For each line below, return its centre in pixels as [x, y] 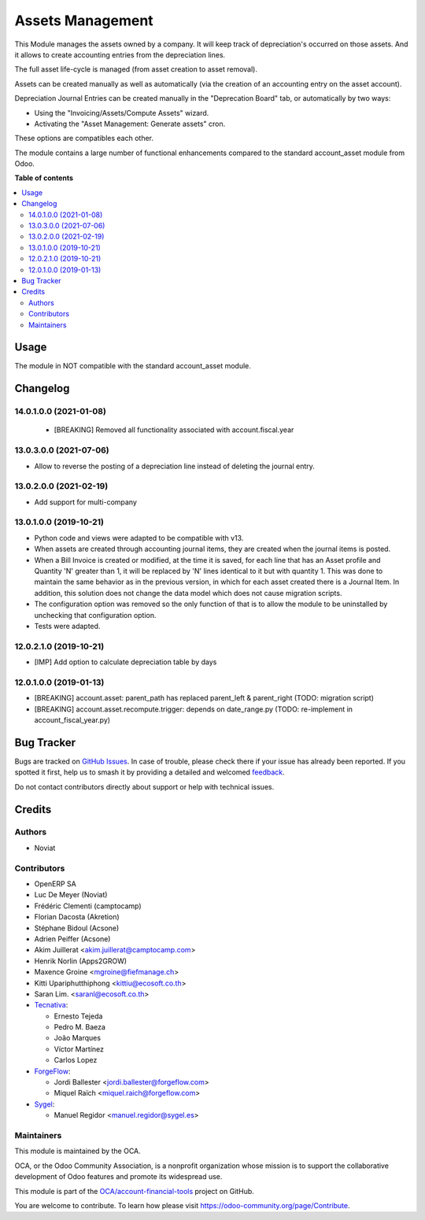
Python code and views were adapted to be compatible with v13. [139, 538]
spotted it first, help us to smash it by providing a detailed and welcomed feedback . [150, 772]
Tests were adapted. [67, 626]
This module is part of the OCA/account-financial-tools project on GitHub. [135, 1191]
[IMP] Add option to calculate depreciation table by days [126, 662]
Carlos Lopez [76, 1060]
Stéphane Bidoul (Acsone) [77, 928]
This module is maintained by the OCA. [78, 1151]
